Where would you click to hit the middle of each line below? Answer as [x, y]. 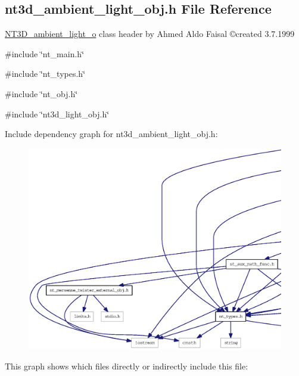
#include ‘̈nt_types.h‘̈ [45, 74]
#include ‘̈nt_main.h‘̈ [45, 53]
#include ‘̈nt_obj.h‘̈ [41, 93]
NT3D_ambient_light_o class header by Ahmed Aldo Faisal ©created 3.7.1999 [150, 34]
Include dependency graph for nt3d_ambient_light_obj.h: [111, 134]
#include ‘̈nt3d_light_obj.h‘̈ [57, 114]
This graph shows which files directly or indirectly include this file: [127, 366]
